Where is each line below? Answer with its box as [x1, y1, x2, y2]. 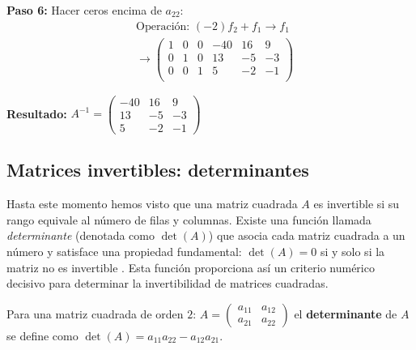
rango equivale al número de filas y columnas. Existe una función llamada [6, 211, 371, 228]
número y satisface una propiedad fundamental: [6, 242, 242, 259]
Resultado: [6, 105, 67, 122]
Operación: [136, 20, 190, 32]
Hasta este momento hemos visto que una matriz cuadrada [6, 195, 298, 212]
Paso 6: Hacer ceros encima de [6, 2, 162, 18]
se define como [6, 327, 79, 344]
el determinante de [294, 305, 397, 322]
